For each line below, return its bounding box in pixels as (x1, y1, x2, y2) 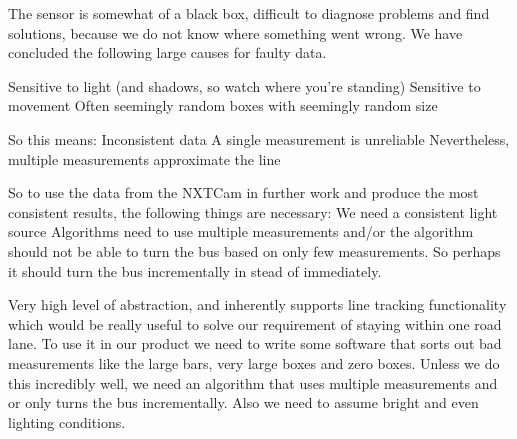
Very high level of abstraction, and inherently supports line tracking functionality (8, 294, 507, 315)
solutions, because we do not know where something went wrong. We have (8, 22, 463, 43)
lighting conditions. (8, 411, 126, 432)
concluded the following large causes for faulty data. (8, 42, 327, 63)
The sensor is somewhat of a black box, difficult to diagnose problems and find (8, 3, 490, 23)
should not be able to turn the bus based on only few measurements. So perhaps (8, 240, 501, 261)
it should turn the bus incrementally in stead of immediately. (8, 260, 382, 281)
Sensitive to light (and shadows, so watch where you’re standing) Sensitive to (8, 75, 481, 96)
